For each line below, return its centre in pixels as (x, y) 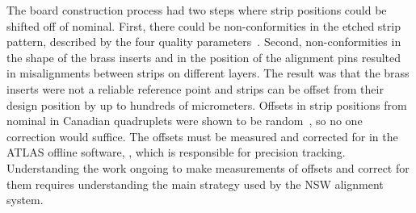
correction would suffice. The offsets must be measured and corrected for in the (202, 136)
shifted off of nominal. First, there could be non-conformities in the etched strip (204, 25)
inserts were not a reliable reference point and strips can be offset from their (195, 88)
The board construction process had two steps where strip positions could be (197, 10)
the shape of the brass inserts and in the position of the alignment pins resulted (204, 57)
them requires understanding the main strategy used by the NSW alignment (195, 184)
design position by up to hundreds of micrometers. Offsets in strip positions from (207, 104)
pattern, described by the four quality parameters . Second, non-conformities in (204, 42)
